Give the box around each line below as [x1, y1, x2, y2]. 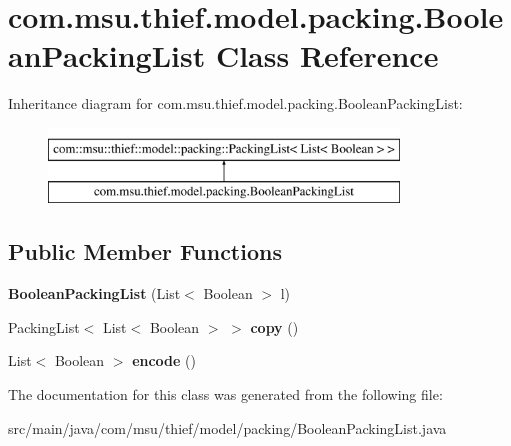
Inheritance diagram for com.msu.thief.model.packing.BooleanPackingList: [8, 93, 463, 114]
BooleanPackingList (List [8, 283, 181, 304]
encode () [132, 350, 196, 371]
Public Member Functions [8, 236, 282, 267]
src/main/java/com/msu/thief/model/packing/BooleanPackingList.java [8, 417, 447, 438]
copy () [250, 316, 299, 337]
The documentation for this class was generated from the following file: [8, 384, 443, 405]
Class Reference [215, 35, 439, 76]
